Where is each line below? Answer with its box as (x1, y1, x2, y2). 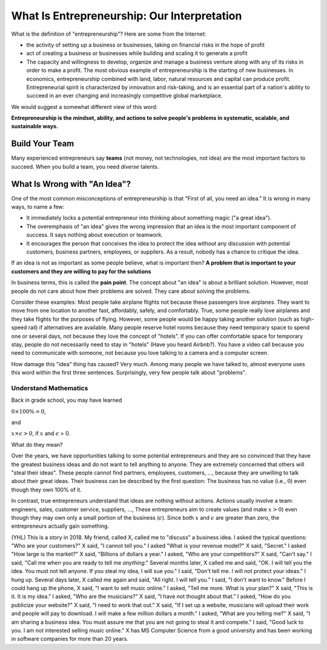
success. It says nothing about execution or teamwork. (26, 231, 163, 238)
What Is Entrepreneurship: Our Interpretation (11, 9, 242, 22)
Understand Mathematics (11, 384, 88, 392)
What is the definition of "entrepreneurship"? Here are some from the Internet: (11, 30, 206, 38)
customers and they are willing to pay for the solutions (11, 268, 151, 275)
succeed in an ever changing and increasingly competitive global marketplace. (26, 92, 223, 99)
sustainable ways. (11, 123, 59, 130)
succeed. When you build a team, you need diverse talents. (11, 163, 159, 170)
